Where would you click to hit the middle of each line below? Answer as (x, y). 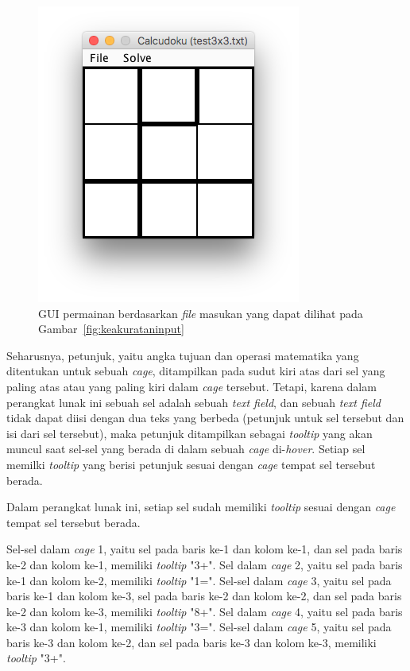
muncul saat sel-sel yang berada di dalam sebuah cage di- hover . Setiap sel (186, 449)
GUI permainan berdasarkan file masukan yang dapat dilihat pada (201, 313)
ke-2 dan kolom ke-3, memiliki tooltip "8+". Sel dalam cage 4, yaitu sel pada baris (205, 611)
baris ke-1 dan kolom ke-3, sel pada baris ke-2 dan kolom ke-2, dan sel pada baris (204, 596)
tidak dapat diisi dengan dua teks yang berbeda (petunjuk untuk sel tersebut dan (205, 418)
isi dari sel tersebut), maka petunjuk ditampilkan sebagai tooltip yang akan (190, 433)
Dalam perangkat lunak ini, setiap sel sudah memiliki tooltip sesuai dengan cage (201, 507)
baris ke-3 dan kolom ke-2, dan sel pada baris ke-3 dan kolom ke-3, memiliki (191, 642)
